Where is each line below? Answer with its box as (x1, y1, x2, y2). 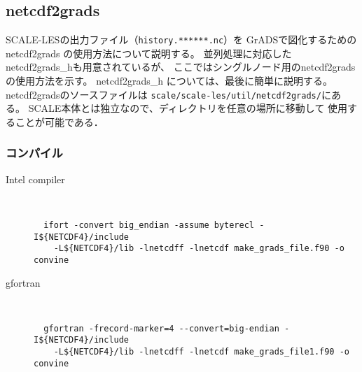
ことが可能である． (15, 114, 104, 129)
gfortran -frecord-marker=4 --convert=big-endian (43, 323, 279, 334)
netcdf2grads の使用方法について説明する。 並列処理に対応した (6, 45, 292, 60)
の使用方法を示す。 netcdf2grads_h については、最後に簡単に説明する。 (6, 73, 333, 88)
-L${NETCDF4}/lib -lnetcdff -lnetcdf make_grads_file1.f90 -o (53, 347, 350, 357)
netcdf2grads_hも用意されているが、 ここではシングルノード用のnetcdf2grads (6, 59, 356, 74)
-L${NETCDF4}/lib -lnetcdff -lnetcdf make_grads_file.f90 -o (53, 243, 344, 254)
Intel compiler (6, 171, 65, 186)
